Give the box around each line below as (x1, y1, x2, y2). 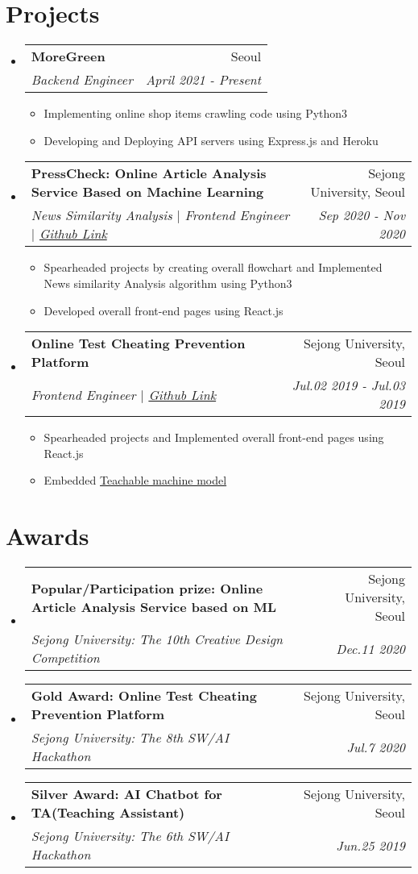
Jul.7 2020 (346, 737, 405, 756)
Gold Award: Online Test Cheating (31, 686, 257, 705)
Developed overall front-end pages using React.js (43, 302, 283, 318)
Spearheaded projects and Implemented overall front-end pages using (43, 429, 384, 446)
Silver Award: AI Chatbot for (31, 785, 222, 803)
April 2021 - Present (145, 70, 262, 89)
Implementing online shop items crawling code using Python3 (43, 105, 348, 122)
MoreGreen (31, 47, 106, 66)
